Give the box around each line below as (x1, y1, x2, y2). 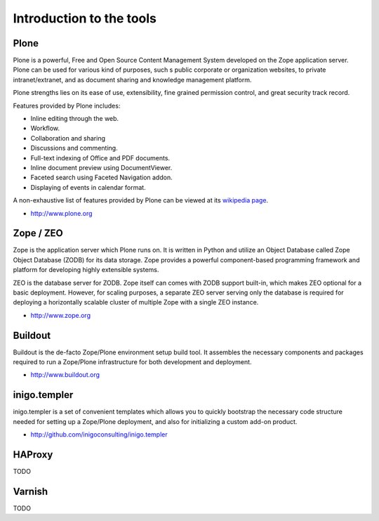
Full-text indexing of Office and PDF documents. (30, 153, 171, 162)
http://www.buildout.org (30, 371, 100, 379)
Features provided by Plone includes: (13, 101, 121, 110)
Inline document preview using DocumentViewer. (30, 163, 173, 172)
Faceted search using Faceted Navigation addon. (30, 173, 173, 182)
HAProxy (13, 449, 53, 461)
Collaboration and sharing (30, 134, 105, 142)
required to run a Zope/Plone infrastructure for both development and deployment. (13, 358, 252, 366)
